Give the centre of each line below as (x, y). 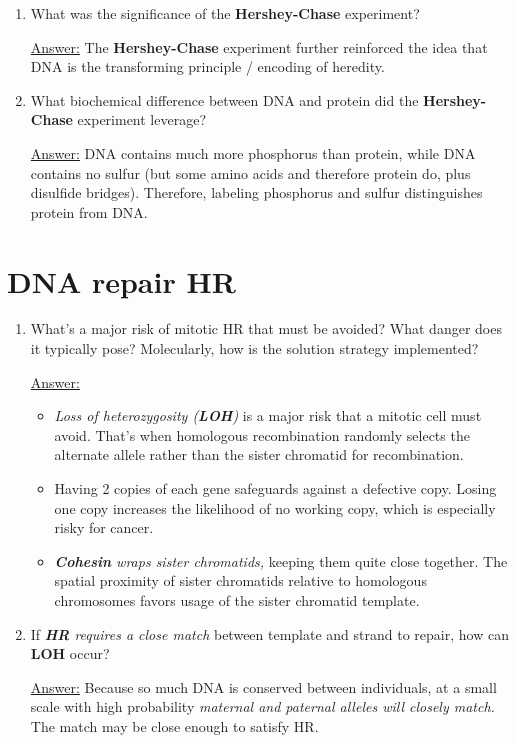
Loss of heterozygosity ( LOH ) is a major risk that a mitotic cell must (268, 415)
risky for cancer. (104, 527)
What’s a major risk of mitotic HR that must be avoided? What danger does (266, 328)
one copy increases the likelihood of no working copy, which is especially (275, 507)
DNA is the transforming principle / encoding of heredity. (207, 66)
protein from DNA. (89, 211)
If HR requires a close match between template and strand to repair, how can (269, 633)
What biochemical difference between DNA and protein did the (224, 99)
